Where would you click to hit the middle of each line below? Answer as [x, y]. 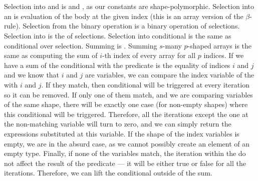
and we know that [32, 75]
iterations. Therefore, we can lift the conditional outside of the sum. [108, 173]
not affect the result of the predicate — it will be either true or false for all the [125, 163]
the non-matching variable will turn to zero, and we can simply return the [118, 124]
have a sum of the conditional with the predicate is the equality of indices [117, 65]
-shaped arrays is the [220, 45]
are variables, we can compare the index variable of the [170, 75]
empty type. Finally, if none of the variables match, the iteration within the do [125, 153]
